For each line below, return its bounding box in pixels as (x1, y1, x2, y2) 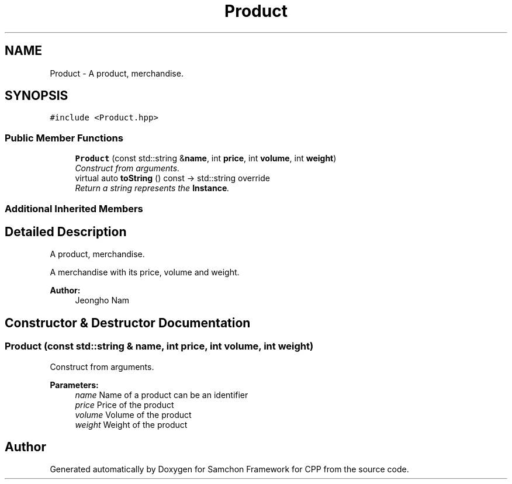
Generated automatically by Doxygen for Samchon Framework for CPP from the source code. (50, 464, 409, 475)
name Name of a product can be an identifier (75, 389, 248, 400)
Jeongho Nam (75, 295, 130, 306)
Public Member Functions (5, 132, 123, 144)
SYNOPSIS (5, 88, 68, 103)
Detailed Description (5, 224, 127, 239)
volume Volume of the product (75, 409, 192, 420)
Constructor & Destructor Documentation (5, 315, 251, 330)
